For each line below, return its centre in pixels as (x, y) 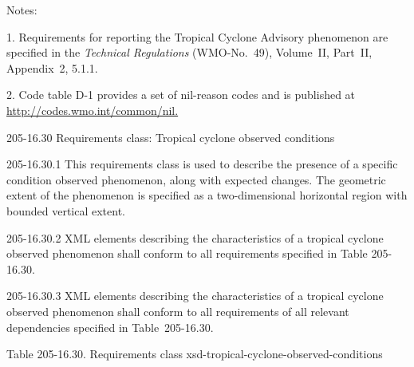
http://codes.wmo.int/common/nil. (93, 110)
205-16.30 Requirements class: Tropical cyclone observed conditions (171, 137)
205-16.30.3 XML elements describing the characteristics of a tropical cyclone (195, 296)
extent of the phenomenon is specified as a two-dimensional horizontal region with (207, 195)
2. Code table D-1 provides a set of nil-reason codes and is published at (181, 95)
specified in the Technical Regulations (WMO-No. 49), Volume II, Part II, (189, 52)
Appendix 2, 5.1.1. (52, 67)
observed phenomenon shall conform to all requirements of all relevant (178, 311)
